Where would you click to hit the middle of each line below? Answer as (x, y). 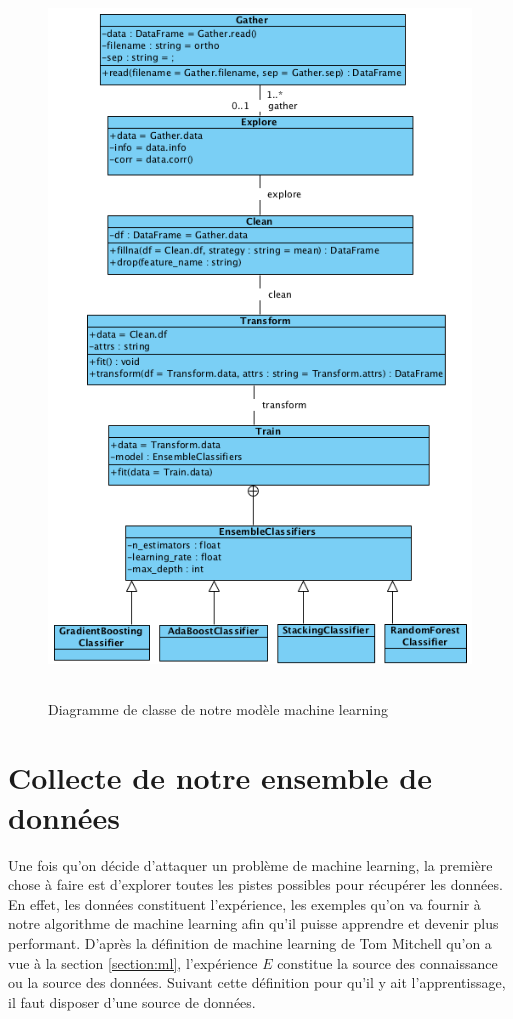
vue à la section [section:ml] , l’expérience (133, 962)
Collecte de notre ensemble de (220, 777)
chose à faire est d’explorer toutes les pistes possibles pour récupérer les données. (255, 884)
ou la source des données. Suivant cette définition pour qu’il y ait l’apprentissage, (257, 982)
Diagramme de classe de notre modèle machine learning (218, 708)
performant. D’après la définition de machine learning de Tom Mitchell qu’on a (250, 942)
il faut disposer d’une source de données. (132, 1001)
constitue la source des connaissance (387, 962)
